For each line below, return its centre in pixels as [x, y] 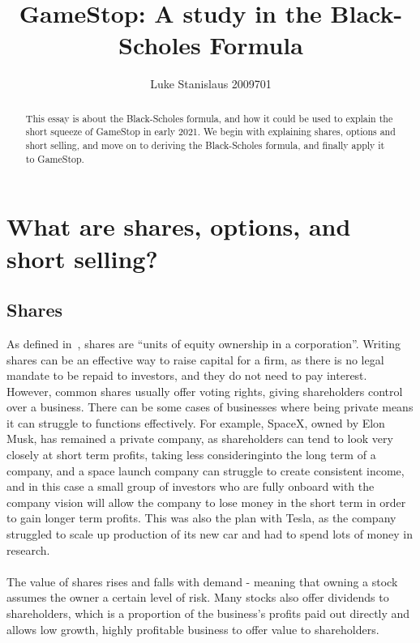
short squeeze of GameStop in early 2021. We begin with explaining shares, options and [210, 132]
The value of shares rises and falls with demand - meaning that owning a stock [202, 581]
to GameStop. [55, 158]
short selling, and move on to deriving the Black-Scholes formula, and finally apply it [205, 145]
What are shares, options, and [179, 226]
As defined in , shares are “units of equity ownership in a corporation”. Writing [204, 343]
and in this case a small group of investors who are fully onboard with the [191, 486]
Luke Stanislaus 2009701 [211, 84]
